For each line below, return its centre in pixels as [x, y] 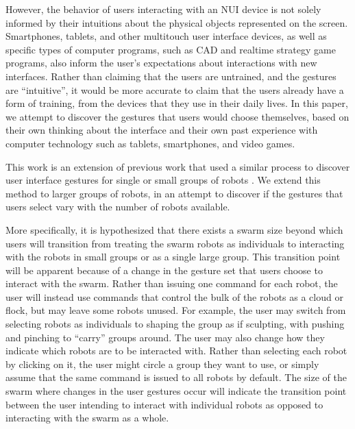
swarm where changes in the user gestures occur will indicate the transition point [176, 391]
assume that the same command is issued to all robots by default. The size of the [176, 377]
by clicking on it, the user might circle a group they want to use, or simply [162, 364]
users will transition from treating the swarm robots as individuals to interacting [175, 243]
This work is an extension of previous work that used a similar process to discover [178, 166]
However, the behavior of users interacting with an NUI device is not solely [163, 9]
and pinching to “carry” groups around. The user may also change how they [165, 337]
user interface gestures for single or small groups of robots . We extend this [163, 180]
